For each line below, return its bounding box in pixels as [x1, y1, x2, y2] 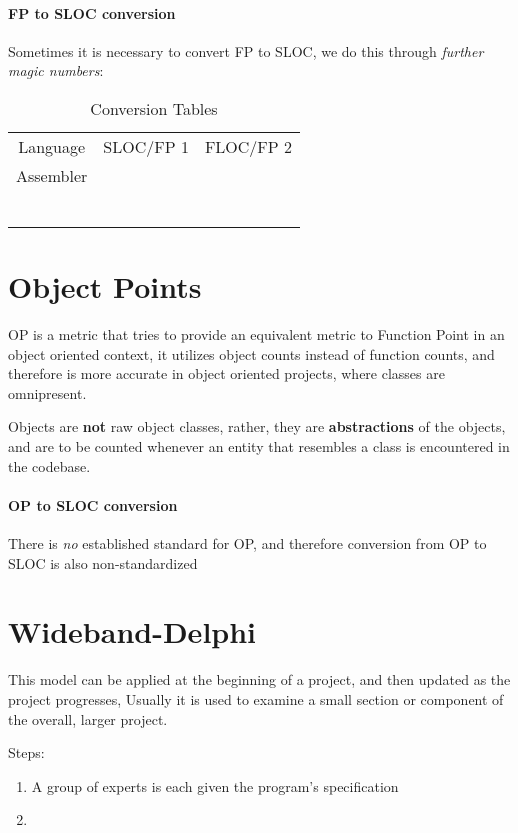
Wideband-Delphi [8, 611, 257, 652]
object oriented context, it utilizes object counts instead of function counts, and [8, 343, 495, 364]
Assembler [16, 163, 88, 187]
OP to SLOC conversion [8, 494, 178, 515]
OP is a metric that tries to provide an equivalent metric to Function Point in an [8, 324, 505, 345]
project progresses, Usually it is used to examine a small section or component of [8, 688, 504, 709]
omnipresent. [8, 382, 87, 403]
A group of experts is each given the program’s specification [31, 775, 399, 796]
